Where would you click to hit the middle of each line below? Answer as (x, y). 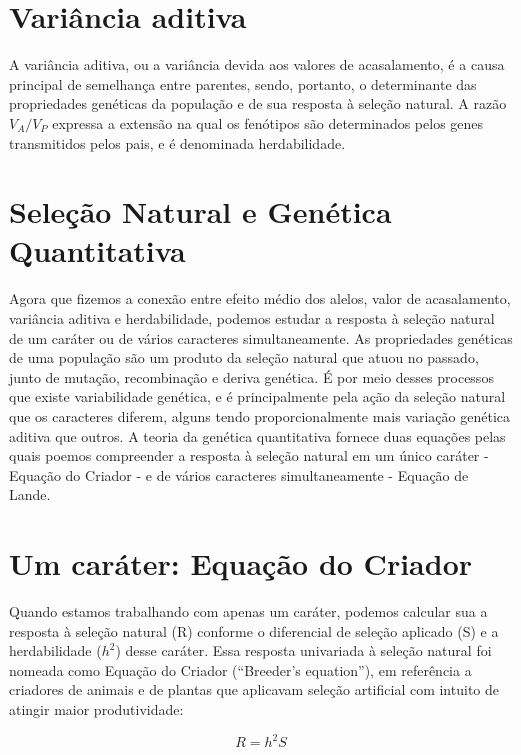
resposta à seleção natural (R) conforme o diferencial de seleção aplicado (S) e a (254, 630)
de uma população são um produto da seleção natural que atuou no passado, (244, 357)
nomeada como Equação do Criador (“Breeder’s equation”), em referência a (240, 669)
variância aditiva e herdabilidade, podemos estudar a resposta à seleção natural (252, 318)
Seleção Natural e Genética (200, 211)
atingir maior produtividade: (96, 709)
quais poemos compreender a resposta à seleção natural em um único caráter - (249, 455)
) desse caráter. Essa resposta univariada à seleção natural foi (303, 650)
